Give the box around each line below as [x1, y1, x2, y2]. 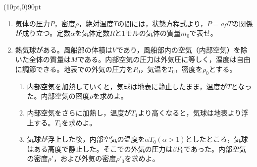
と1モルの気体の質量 [114, 28, 181, 38]
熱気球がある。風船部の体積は [15, 44, 112, 55]
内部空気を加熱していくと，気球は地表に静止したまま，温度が [27, 81, 227, 91]
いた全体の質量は [15, 54, 71, 64]
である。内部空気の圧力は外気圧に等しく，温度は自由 [77, 54, 251, 64]
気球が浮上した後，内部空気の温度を [27, 134, 145, 144]
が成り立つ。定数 [15, 28, 71, 38]
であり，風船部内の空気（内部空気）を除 [116, 44, 248, 55]
